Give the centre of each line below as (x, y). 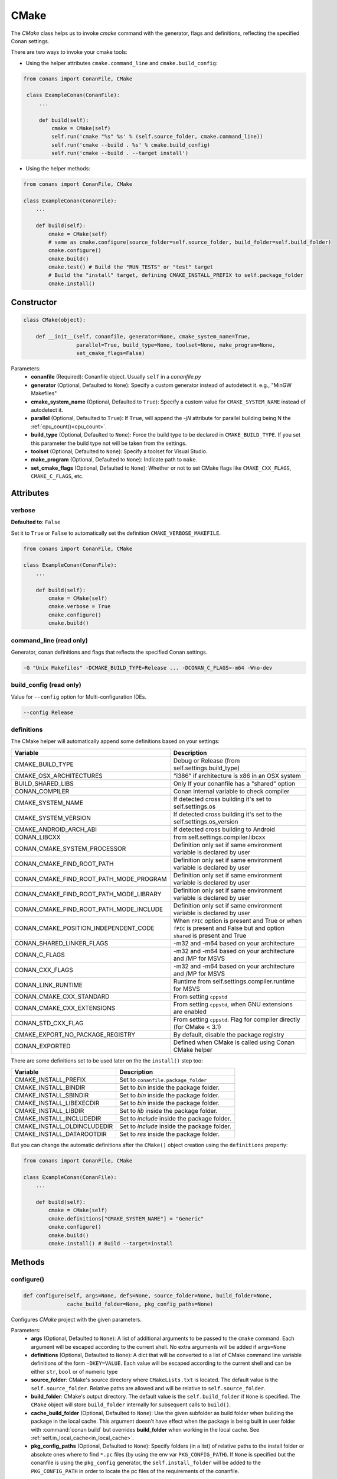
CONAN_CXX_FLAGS (44, 970)
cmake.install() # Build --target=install (111, 1243)
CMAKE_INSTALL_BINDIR (50, 1087)
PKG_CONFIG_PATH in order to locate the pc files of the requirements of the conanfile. (135, 1471)
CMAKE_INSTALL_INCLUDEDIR (58, 1119)
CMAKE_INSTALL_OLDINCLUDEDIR (64, 1126)
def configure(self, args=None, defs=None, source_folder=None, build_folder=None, (148, 1296)
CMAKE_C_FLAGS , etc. (57, 476)
